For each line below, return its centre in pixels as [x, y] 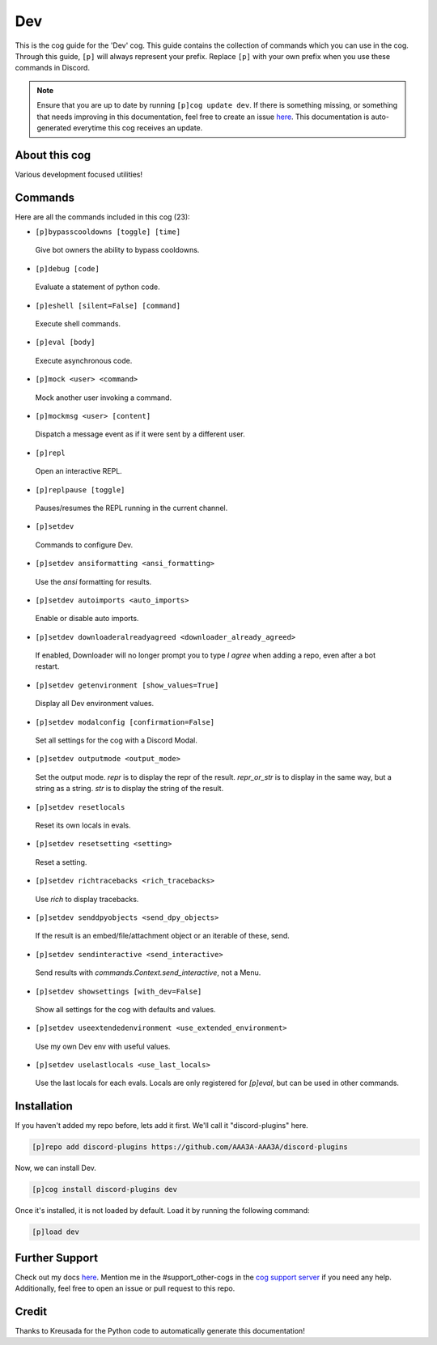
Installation [44, 1107]
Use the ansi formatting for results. [93, 581]
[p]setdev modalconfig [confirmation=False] [125, 722]
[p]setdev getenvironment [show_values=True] [127, 685]
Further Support [57, 1258]
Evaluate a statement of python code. [98, 287]
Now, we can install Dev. [56, 1168]
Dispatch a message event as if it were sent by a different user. [140, 434]
